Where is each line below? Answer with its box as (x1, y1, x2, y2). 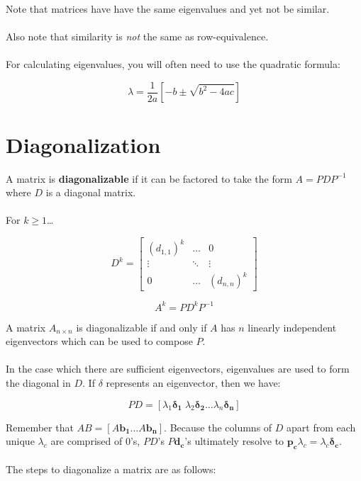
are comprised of (50, 434, 123, 448)
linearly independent (248, 319, 337, 334)
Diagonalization (6, 130, 161, 159)
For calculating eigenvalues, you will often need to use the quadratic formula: (6, 57, 340, 72)
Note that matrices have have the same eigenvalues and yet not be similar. (6, 1, 330, 16)
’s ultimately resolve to (184, 434, 284, 448)
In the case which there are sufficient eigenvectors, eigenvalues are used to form (6, 361, 350, 376)
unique (6, 434, 35, 448)
